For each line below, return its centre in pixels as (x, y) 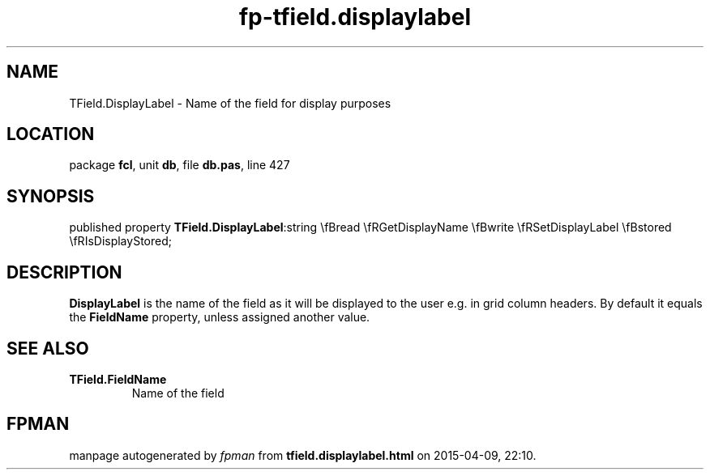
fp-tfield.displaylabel (355, 17)
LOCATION (51, 134)
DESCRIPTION (64, 272)
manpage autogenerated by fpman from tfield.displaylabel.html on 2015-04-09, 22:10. (303, 455)
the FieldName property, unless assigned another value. (220, 317)
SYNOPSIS (51, 196)
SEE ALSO (48, 348)
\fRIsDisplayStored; (120, 241)
